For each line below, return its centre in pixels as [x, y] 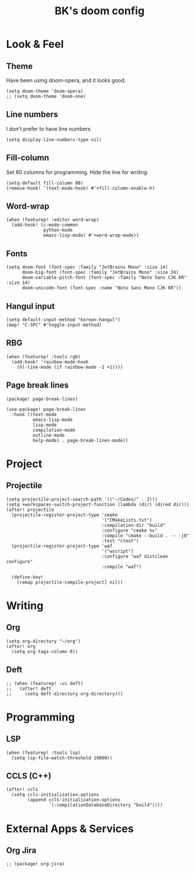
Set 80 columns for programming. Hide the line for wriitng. [77, 172]
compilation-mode [54, 430]
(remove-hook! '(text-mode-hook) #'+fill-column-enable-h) [81, 188]
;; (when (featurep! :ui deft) [45, 683]
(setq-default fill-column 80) [45, 183]
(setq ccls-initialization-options [55, 795]
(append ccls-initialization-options [74, 800]
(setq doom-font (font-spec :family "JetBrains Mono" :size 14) [87, 267]
